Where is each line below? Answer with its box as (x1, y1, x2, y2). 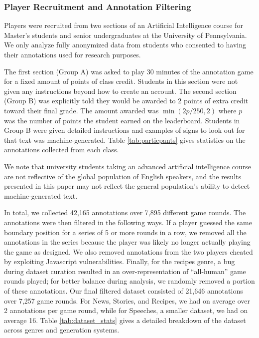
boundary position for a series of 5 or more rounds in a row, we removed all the (4, 227, 247, 237)
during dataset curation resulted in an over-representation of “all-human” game (4, 266, 246, 276)
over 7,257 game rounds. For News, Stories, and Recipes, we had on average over (4, 295, 250, 306)
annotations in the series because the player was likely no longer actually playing (4, 237, 251, 247)
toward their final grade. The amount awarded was (4, 105, 159, 115)
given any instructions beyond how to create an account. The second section (4, 85, 237, 96)
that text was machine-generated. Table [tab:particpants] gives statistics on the (4, 134, 246, 145)
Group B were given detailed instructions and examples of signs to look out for (4, 125, 245, 135)
